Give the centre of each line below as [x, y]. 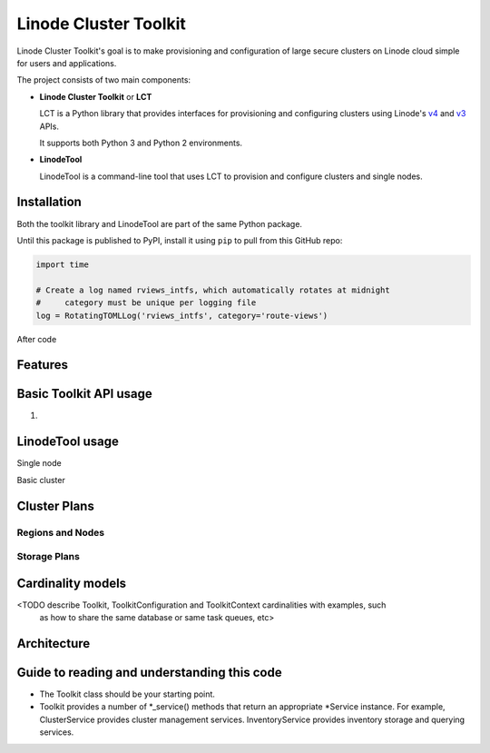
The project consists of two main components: [103, 80]
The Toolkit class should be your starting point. [127, 694]
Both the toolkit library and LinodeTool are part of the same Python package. [160, 223]
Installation [49, 202]
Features [42, 365]
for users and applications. [67, 63]
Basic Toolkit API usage [85, 394]
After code [37, 339]
